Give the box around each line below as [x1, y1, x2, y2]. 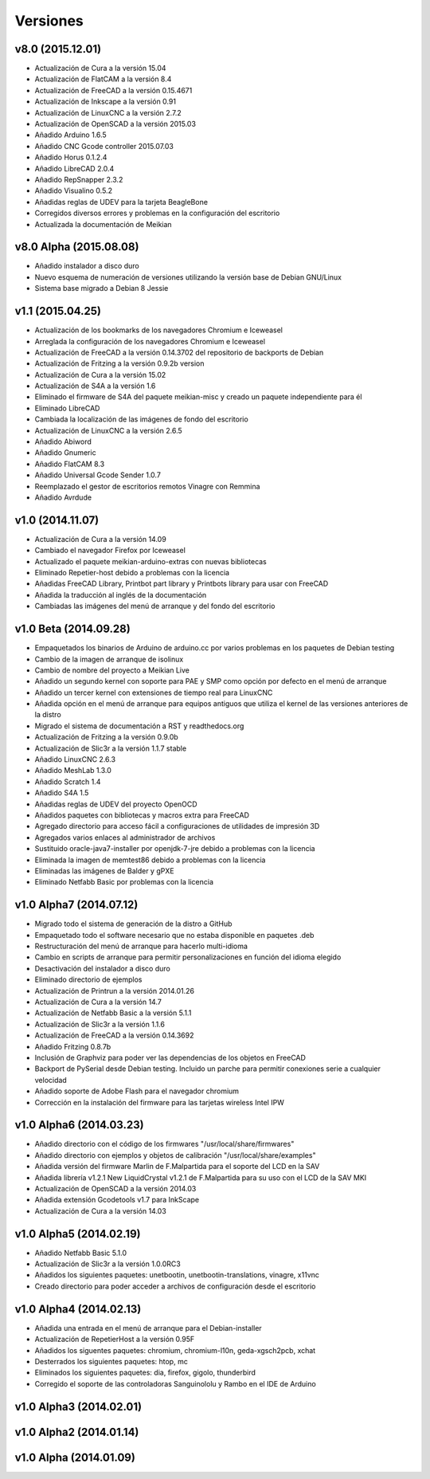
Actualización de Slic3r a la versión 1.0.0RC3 [34, 1259, 181, 1269]
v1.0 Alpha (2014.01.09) [14, 1450, 135, 1464]
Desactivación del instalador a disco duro [34, 963, 170, 973]
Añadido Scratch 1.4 [34, 777, 101, 787]
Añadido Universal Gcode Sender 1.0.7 [34, 470, 161, 480]
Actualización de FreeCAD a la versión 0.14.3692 [34, 1030, 194, 1040]
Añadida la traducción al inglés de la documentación [34, 590, 207, 599]
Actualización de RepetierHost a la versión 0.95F [34, 1335, 195, 1344]
